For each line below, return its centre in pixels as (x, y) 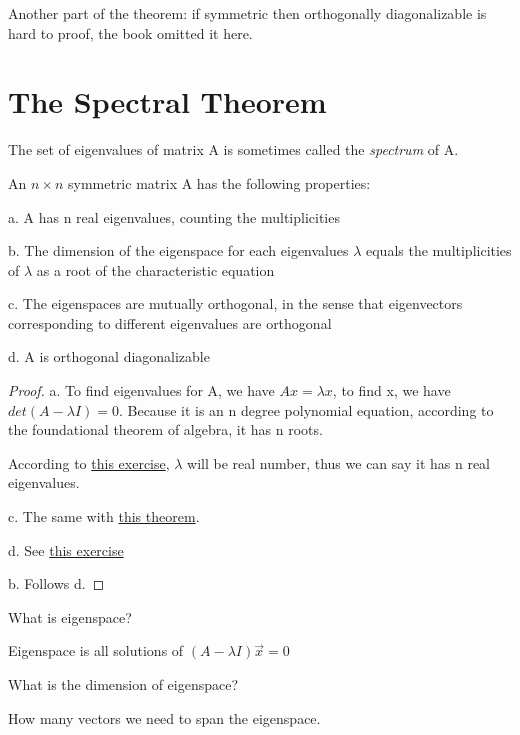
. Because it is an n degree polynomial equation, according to (306, 409)
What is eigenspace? (70, 616)
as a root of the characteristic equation (155, 269)
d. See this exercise (66, 549)
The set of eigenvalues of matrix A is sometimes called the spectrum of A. (233, 149)
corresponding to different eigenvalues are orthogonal (170, 322)
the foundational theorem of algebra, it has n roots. (165, 429)
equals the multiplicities (439, 250)
